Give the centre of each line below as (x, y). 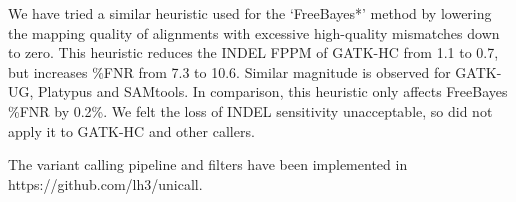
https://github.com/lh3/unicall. (105, 183)
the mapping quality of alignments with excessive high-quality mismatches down (254, 32)
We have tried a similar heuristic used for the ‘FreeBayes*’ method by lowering (250, 13)
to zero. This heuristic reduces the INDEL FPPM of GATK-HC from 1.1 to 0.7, (253, 52)
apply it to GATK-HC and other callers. (131, 130)
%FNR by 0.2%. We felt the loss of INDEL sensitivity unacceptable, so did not (250, 110)
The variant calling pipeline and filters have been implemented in (208, 164)
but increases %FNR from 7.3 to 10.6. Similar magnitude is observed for (229, 71)
